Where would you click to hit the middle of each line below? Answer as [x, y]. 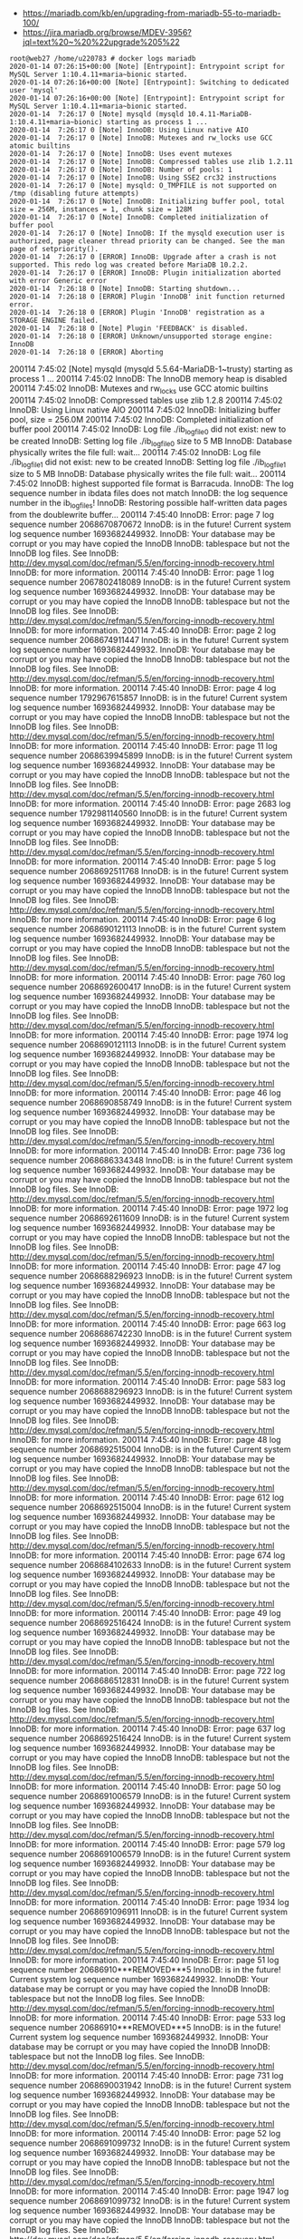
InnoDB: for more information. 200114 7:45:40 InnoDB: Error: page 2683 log [150, 803]
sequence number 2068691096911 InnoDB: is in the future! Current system [148, 1912]
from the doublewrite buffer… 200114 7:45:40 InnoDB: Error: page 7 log [142, 514]
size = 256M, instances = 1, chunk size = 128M [101, 209]
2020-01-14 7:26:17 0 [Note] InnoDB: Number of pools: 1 [121, 170]
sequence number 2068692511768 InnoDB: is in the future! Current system [149, 871]
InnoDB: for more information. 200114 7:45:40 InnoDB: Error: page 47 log [145, 1266]
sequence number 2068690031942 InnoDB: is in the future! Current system [151, 2085]
